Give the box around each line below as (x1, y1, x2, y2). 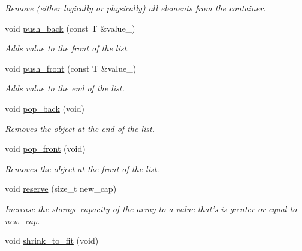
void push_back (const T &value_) (5, 22, 135, 34)
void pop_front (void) (5, 142, 86, 155)
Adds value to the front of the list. (5, 42, 129, 54)
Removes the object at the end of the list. (5, 122, 155, 134)
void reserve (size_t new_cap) (5, 182, 117, 195)
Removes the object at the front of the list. (5, 162, 159, 175)
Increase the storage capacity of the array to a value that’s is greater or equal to (5, 202, 297, 215)
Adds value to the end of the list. (5, 82, 125, 94)
